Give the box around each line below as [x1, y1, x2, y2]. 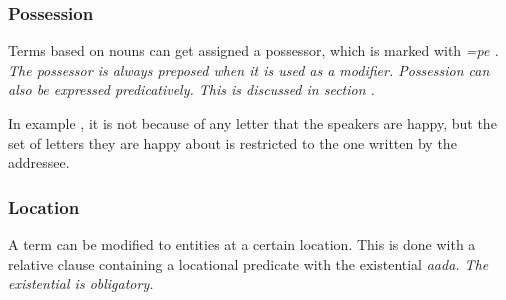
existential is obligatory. [8, 273, 154, 294]
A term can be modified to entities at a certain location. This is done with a [8, 234, 476, 254]
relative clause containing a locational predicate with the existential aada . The [8, 253, 489, 274]
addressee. [8, 152, 70, 173]
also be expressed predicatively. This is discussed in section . [8, 79, 375, 100]
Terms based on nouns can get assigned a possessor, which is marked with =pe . [8, 40, 499, 61]
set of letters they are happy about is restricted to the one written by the [8, 132, 457, 153]
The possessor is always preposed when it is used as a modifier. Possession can [8, 59, 490, 80]
